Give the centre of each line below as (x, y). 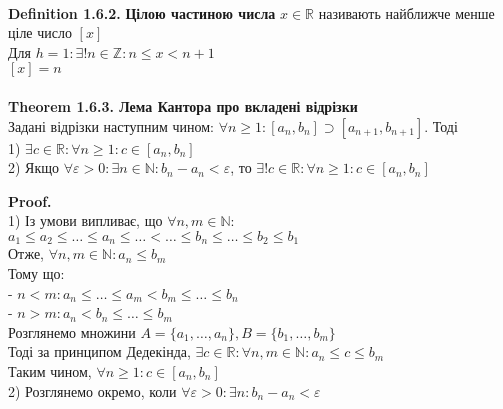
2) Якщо (34, 167)
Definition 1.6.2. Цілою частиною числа (142, 12)
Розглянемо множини (72, 331)
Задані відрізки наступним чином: (111, 125)
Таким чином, (50, 370)
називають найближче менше (406, 12)
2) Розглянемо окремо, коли (92, 390)
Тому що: (36, 272)
